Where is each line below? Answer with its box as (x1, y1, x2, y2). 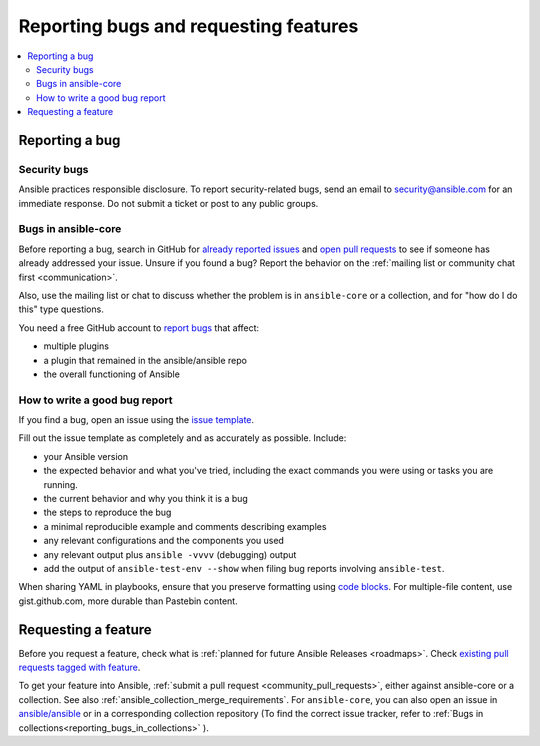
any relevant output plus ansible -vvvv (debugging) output (43, 548, 297, 560)
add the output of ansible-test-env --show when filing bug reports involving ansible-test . (43, 562, 445, 574)
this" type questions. (18, 303, 104, 315)
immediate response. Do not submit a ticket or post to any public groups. (18, 197, 319, 209)
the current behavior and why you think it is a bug (43, 493, 249, 505)
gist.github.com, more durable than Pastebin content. (18, 595, 239, 607)
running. (43, 478, 79, 490)
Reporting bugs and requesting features (18, 15, 359, 37)
